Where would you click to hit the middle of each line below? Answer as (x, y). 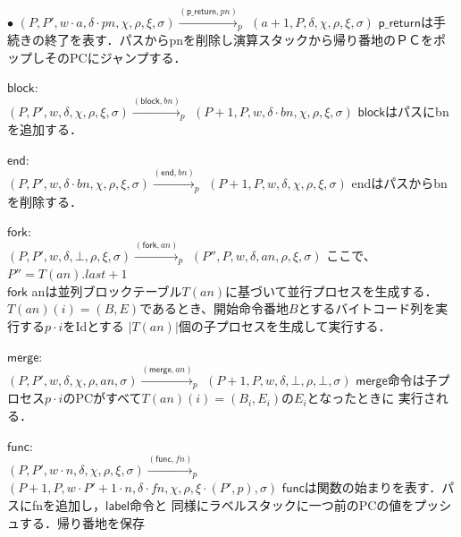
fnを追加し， (69, 505)
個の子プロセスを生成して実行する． (285, 325)
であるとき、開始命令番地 (214, 308)
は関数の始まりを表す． (373, 487)
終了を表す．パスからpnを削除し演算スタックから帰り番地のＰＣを (239, 40)
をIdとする (93, 325)
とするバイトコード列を (367, 308)
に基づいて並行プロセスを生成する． (331, 290)
